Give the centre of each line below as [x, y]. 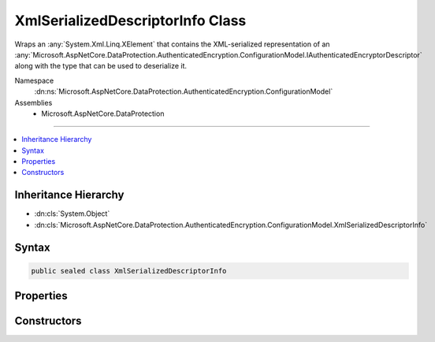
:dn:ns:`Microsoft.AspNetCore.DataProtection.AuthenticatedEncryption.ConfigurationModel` [184, 91]
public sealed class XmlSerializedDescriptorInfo [129, 271]
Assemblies [33, 102]
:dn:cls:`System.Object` [72, 214]
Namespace [34, 80]
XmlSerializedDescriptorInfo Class [130, 20]
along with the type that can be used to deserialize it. [101, 66]
